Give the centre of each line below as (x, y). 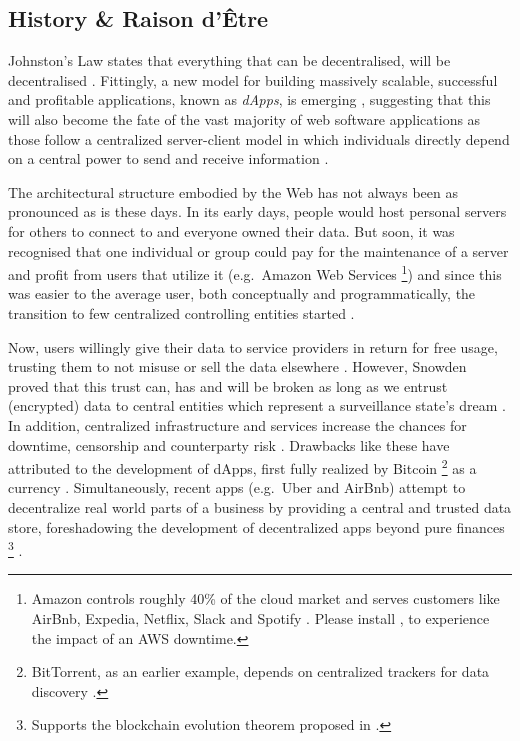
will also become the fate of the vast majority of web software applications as (244, 118)
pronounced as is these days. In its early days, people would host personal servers (257, 211)
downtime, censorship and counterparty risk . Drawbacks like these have (229, 444)
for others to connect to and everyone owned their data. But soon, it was (231, 230)
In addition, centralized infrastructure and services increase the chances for (237, 424)
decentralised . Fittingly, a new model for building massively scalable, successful (253, 79)
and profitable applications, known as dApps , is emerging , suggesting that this (249, 99)
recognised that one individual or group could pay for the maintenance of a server (258, 250)
